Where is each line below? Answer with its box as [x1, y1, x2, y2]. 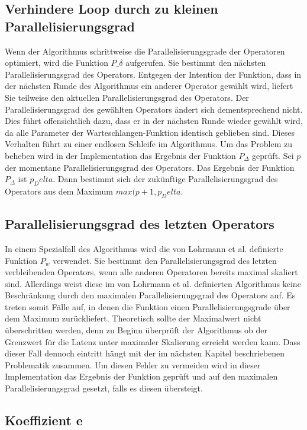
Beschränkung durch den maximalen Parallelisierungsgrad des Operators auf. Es [5, 289, 296, 301]
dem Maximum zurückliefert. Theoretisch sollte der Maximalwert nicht [5, 312, 261, 324]
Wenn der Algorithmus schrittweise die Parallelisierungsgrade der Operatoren [5, 44, 285, 57]
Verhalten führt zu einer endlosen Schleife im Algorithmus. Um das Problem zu [5, 138, 292, 150]
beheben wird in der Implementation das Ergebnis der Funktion [5, 149, 236, 161]
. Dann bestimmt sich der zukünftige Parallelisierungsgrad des [53, 173, 278, 185]
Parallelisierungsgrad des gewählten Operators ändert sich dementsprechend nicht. [5, 103, 303, 115]
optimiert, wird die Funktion [5, 56, 108, 69]
